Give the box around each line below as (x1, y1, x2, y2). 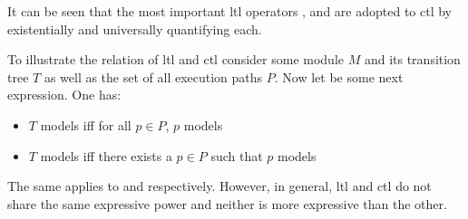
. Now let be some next (274, 67, 404, 86)
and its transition (364, 50, 461, 69)
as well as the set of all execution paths (44, 67, 263, 86)
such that (210, 146, 263, 165)
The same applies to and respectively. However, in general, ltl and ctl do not (7, 176, 432, 195)
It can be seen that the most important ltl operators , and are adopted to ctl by (7, 2, 453, 20)
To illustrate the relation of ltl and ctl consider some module (7, 50, 344, 69)
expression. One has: (7, 85, 122, 104)
